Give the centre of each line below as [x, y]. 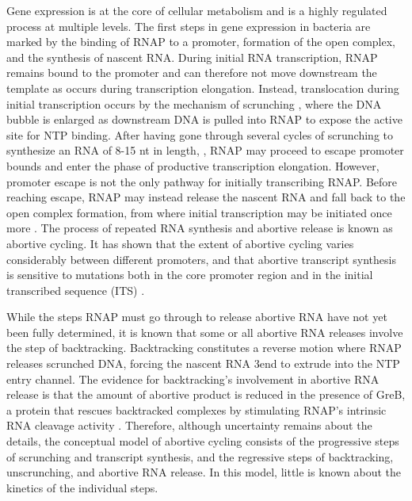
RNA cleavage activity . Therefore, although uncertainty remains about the [189, 425]
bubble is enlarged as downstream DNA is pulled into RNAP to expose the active [204, 119]
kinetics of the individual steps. [82, 487]
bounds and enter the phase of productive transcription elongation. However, [193, 165]
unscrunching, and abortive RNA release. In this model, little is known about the [204, 472]
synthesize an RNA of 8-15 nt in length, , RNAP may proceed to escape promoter [205, 150]
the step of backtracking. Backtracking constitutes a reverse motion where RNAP [204, 348]
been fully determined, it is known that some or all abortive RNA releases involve [205, 332]
